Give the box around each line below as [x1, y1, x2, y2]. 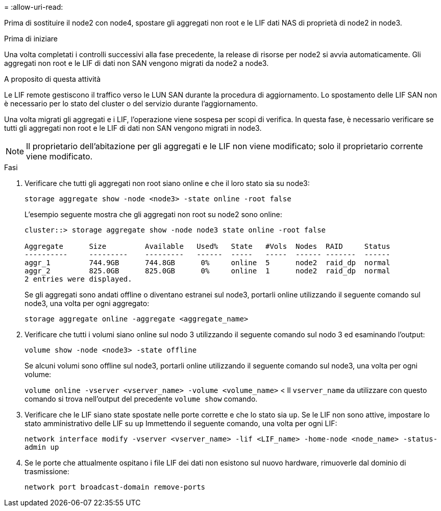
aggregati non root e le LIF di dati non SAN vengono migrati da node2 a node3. [4, 59, 269, 67]
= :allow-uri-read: [4, 3, 63, 11]
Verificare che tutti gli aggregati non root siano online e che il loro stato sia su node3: [24, 179, 310, 188]
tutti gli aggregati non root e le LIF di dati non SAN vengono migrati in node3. [4, 124, 262, 132]
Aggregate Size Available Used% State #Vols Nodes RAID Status [24, 242, 390, 250]
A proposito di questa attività [4, 75, 101, 83]
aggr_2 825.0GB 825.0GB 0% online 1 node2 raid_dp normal [24, 267, 390, 275]
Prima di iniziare [4, 34, 58, 43]
